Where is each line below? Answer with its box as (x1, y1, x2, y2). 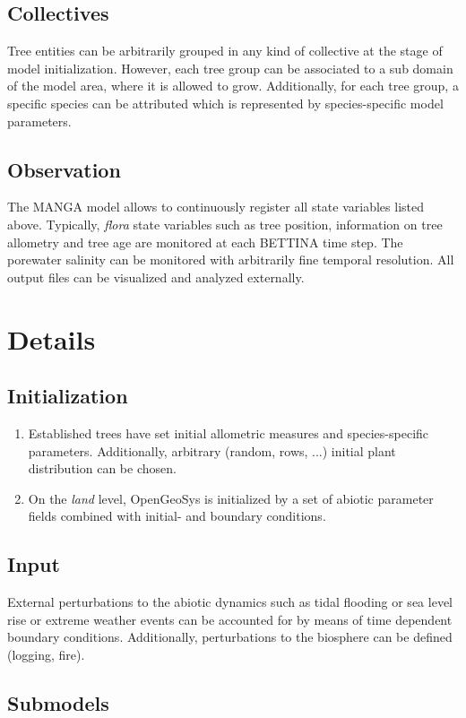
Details (7, 320, 96, 357)
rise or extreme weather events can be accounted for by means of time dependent (7, 610, 453, 628)
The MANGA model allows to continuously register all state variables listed (7, 197, 424, 216)
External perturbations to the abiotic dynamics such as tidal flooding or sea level (7, 593, 453, 611)
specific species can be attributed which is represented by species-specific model (7, 93, 444, 112)
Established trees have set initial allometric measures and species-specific (28, 423, 429, 442)
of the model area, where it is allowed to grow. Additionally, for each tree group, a (7, 76, 459, 95)
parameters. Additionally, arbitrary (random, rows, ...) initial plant (28, 441, 396, 460)
